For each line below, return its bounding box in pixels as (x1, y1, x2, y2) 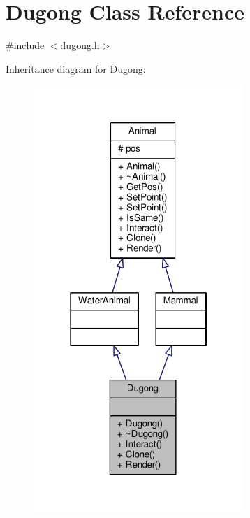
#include (6, 38, 45, 52)
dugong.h (60, 38, 100, 52)
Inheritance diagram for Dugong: (6, 61, 146, 75)
